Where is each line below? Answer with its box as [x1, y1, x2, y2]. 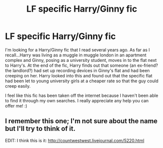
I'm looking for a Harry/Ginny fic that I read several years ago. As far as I [5, 47, 150, 53]
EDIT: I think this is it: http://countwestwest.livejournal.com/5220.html [5, 137, 145, 143]
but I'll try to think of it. [5, 125, 76, 133]
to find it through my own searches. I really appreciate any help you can [5, 97, 149, 103]
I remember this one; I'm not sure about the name [5, 117, 158, 125]
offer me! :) [5, 103, 28, 109]
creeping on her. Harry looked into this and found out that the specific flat [5, 73, 153, 78]
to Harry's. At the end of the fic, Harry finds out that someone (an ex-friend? [5, 62, 158, 68]
